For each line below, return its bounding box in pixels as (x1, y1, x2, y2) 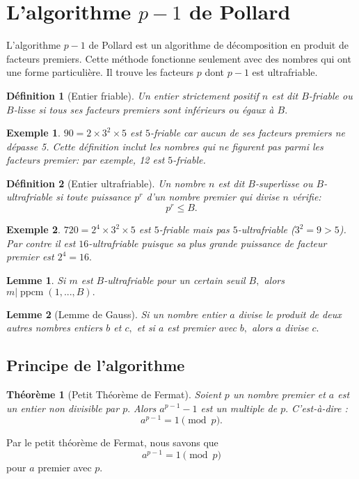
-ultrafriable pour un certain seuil (104, 272, 246, 287)
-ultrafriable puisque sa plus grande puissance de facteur (88, 235, 327, 250)
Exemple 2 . (6, 222, 61, 237)
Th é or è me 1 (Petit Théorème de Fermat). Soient (6, 386, 221, 401)
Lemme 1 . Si (6, 272, 66, 287)
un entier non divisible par (6, 400, 120, 415)
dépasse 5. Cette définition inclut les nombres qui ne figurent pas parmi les (6, 139, 324, 153)
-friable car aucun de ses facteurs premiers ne (150, 125, 345, 140)
